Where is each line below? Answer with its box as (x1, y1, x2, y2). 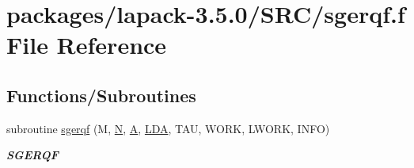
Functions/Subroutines (6, 82, 196, 107)
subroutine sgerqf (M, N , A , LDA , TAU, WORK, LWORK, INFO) (6, 120, 330, 136)
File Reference (6, 29, 167, 61)
